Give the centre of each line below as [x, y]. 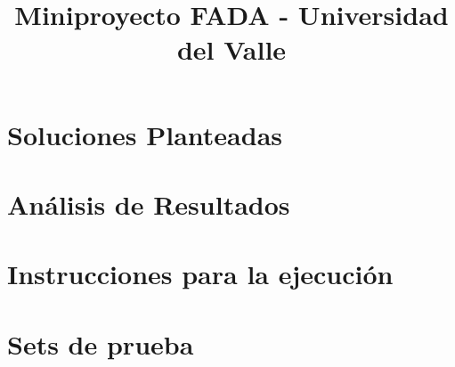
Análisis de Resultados [149, 204]
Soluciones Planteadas [145, 134]
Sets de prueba [101, 343]
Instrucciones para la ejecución [200, 274]
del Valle [232, 49]
